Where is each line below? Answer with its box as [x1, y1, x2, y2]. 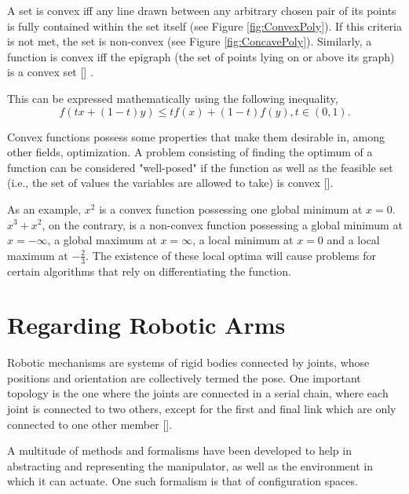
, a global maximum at [47, 232, 157, 248]
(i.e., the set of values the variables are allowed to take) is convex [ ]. [7, 174, 334, 191]
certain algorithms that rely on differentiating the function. [7, 262, 291, 279]
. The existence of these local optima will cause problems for [86, 247, 377, 263]
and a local [327, 232, 380, 248]
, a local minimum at [192, 232, 294, 248]
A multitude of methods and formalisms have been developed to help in [7, 442, 352, 459]
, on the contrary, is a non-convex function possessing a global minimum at [42, 216, 403, 232]
